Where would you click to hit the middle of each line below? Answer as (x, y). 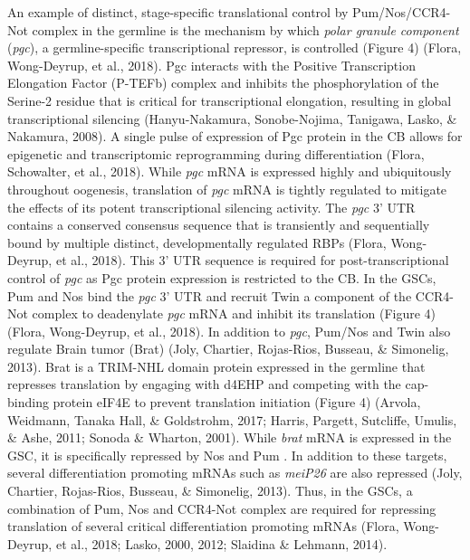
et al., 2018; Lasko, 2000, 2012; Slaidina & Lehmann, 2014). (221, 543)
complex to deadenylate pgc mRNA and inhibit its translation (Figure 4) (234, 313)
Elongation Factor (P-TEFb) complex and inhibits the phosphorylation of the (223, 83)
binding (28, 402)
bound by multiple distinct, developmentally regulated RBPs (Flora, (197, 242)
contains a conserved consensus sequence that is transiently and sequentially (219, 225)
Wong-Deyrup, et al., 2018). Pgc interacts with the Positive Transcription (211, 65)
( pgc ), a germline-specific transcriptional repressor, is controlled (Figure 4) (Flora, (235, 47)
